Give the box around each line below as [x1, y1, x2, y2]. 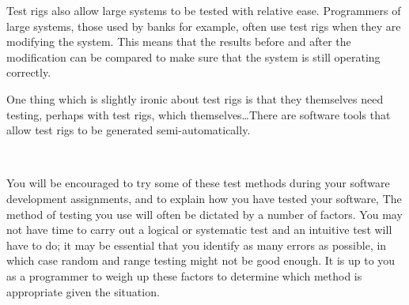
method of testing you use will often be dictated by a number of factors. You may [6, 205, 403, 222]
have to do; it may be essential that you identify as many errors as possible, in [6, 236, 387, 253]
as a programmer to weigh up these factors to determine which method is [6, 267, 362, 284]
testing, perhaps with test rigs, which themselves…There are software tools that [6, 106, 391, 122]
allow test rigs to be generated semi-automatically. [6, 122, 251, 138]
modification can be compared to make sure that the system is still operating [6, 48, 381, 65]
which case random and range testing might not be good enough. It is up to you [6, 252, 396, 269]
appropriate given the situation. [6, 283, 160, 299]
